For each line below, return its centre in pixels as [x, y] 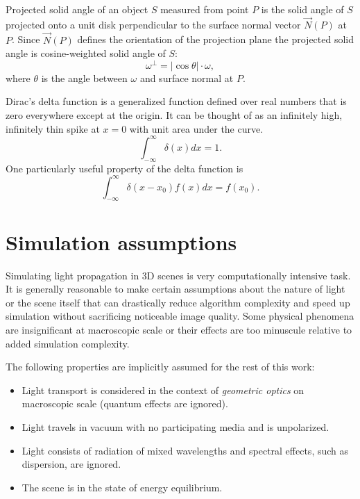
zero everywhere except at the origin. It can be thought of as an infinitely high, [174, 115]
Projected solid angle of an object [77, 9]
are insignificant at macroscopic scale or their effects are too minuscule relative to [179, 329]
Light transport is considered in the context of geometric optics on [163, 390]
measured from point [205, 9]
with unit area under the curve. [196, 128]
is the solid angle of [302, 9]
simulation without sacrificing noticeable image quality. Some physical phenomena [180, 316]
